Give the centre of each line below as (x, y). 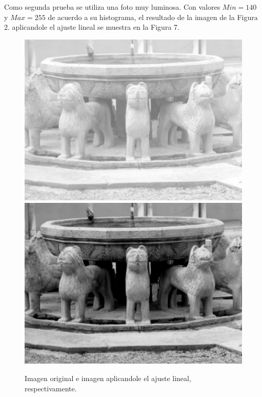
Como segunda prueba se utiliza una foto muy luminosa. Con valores (112, 7)
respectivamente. (51, 388)
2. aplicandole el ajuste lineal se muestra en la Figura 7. (92, 27)
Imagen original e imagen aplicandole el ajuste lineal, (108, 378)
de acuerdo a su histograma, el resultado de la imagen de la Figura (153, 17)
